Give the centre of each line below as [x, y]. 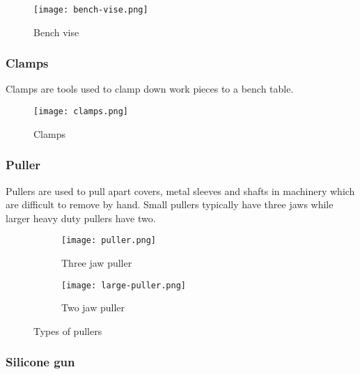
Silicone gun [40, 362]
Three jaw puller [97, 262]
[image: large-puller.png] [124, 285]
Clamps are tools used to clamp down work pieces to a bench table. [150, 89]
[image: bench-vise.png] [91, 10]
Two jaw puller [93, 307]
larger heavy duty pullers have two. [81, 218]
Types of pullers [68, 330]
